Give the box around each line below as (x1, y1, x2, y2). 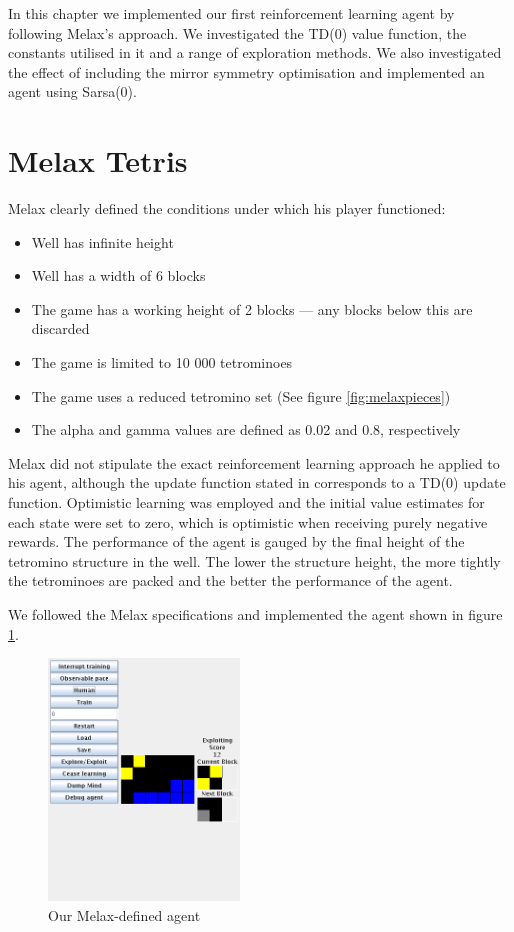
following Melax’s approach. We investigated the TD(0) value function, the (8, 22, 467, 43)
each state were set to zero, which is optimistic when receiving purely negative (8, 511, 488, 532)
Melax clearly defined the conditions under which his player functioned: (8, 198, 446, 219)
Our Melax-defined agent (48, 904, 201, 925)
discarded (31, 318, 90, 339)
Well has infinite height (31, 231, 174, 252)
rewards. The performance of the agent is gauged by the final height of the (8, 531, 465, 552)
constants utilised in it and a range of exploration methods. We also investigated (8, 42, 502, 63)
